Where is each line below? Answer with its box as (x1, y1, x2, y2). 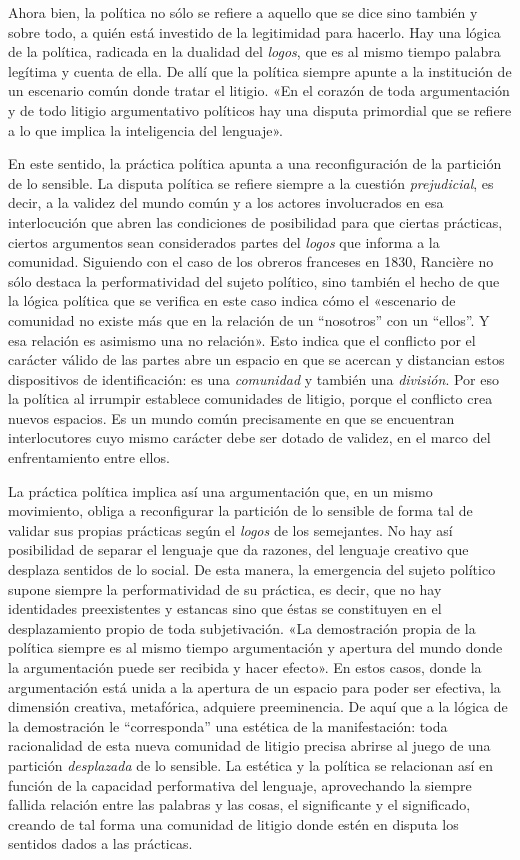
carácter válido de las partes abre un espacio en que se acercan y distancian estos (8, 349, 505, 370)
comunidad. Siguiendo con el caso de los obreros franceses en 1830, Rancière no (8, 251, 494, 272)
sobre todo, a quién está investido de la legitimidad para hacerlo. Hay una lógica (8, 21, 501, 42)
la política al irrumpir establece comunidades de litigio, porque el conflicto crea (8, 388, 493, 409)
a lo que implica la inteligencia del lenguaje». (8, 119, 283, 140)
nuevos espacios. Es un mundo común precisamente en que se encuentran (8, 407, 455, 428)
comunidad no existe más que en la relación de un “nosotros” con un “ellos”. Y (8, 309, 490, 330)
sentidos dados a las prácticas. (8, 833, 193, 854)
